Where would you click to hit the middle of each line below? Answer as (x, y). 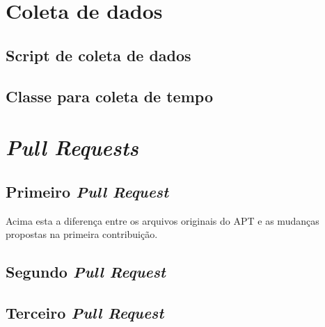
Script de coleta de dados (98, 55)
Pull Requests (72, 147)
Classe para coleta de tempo (109, 96)
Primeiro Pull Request (87, 191)
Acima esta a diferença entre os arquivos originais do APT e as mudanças (162, 220)
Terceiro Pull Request (85, 312)
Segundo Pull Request (86, 272)
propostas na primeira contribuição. (82, 234)
